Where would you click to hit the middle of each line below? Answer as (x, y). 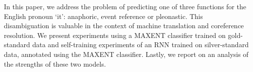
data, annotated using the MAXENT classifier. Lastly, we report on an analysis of (126, 54)
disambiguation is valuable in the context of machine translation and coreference (124, 26)
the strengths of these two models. (55, 63)
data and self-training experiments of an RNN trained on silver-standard (140, 45)
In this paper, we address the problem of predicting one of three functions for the (125, 6)
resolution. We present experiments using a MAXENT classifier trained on (115, 35)
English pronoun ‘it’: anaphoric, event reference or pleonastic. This (103, 16)
